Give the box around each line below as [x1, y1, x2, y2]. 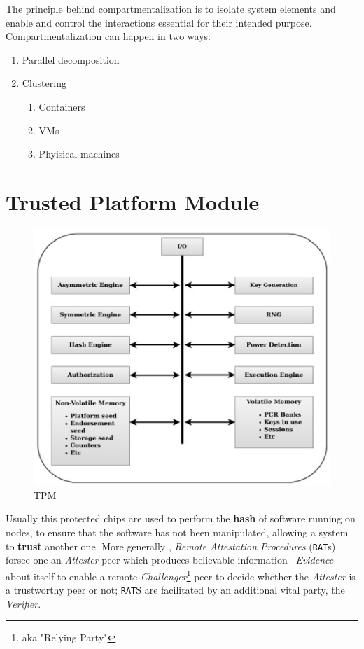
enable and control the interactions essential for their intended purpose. [6, 15, 312, 29]
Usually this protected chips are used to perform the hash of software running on [6, 511, 356, 526]
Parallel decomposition [22, 52, 120, 67]
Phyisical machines [38, 146, 120, 161]
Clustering [22, 76, 66, 90]
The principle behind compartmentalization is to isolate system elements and [6, 1, 336, 15]
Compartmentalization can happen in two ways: [6, 29, 211, 43]
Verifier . [6, 596, 41, 610]
